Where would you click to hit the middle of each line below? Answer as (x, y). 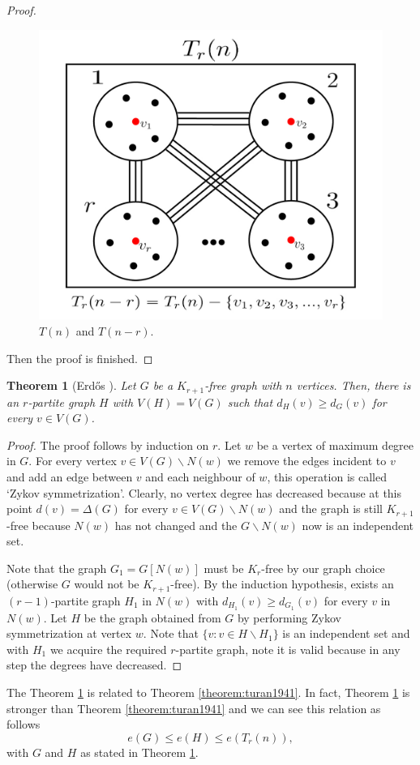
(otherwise (32, 584)
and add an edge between (70, 476)
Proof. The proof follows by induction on (108, 444)
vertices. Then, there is (354, 385)
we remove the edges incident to (307, 461)
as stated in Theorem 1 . (139, 752)
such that (250, 402)
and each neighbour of (200, 476)
